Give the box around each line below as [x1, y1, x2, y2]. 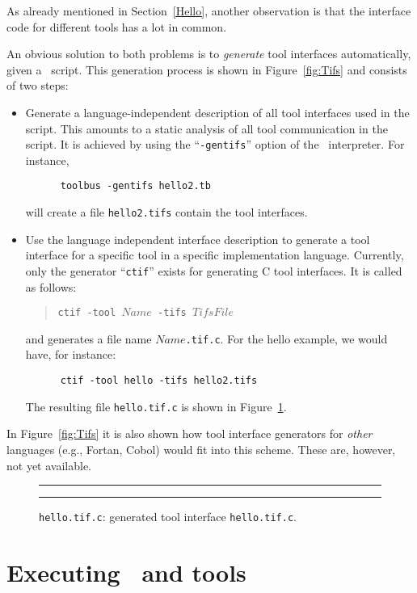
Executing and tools [6, 556, 246, 588]
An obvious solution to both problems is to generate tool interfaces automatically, [6, 45, 411, 62]
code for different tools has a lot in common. [6, 18, 227, 35]
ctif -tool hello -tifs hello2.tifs [60, 375, 258, 387]
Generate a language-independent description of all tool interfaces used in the [25, 103, 410, 120]
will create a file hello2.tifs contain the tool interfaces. [25, 204, 308, 221]
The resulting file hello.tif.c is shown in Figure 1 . [25, 397, 287, 414]
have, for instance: [25, 346, 116, 363]
